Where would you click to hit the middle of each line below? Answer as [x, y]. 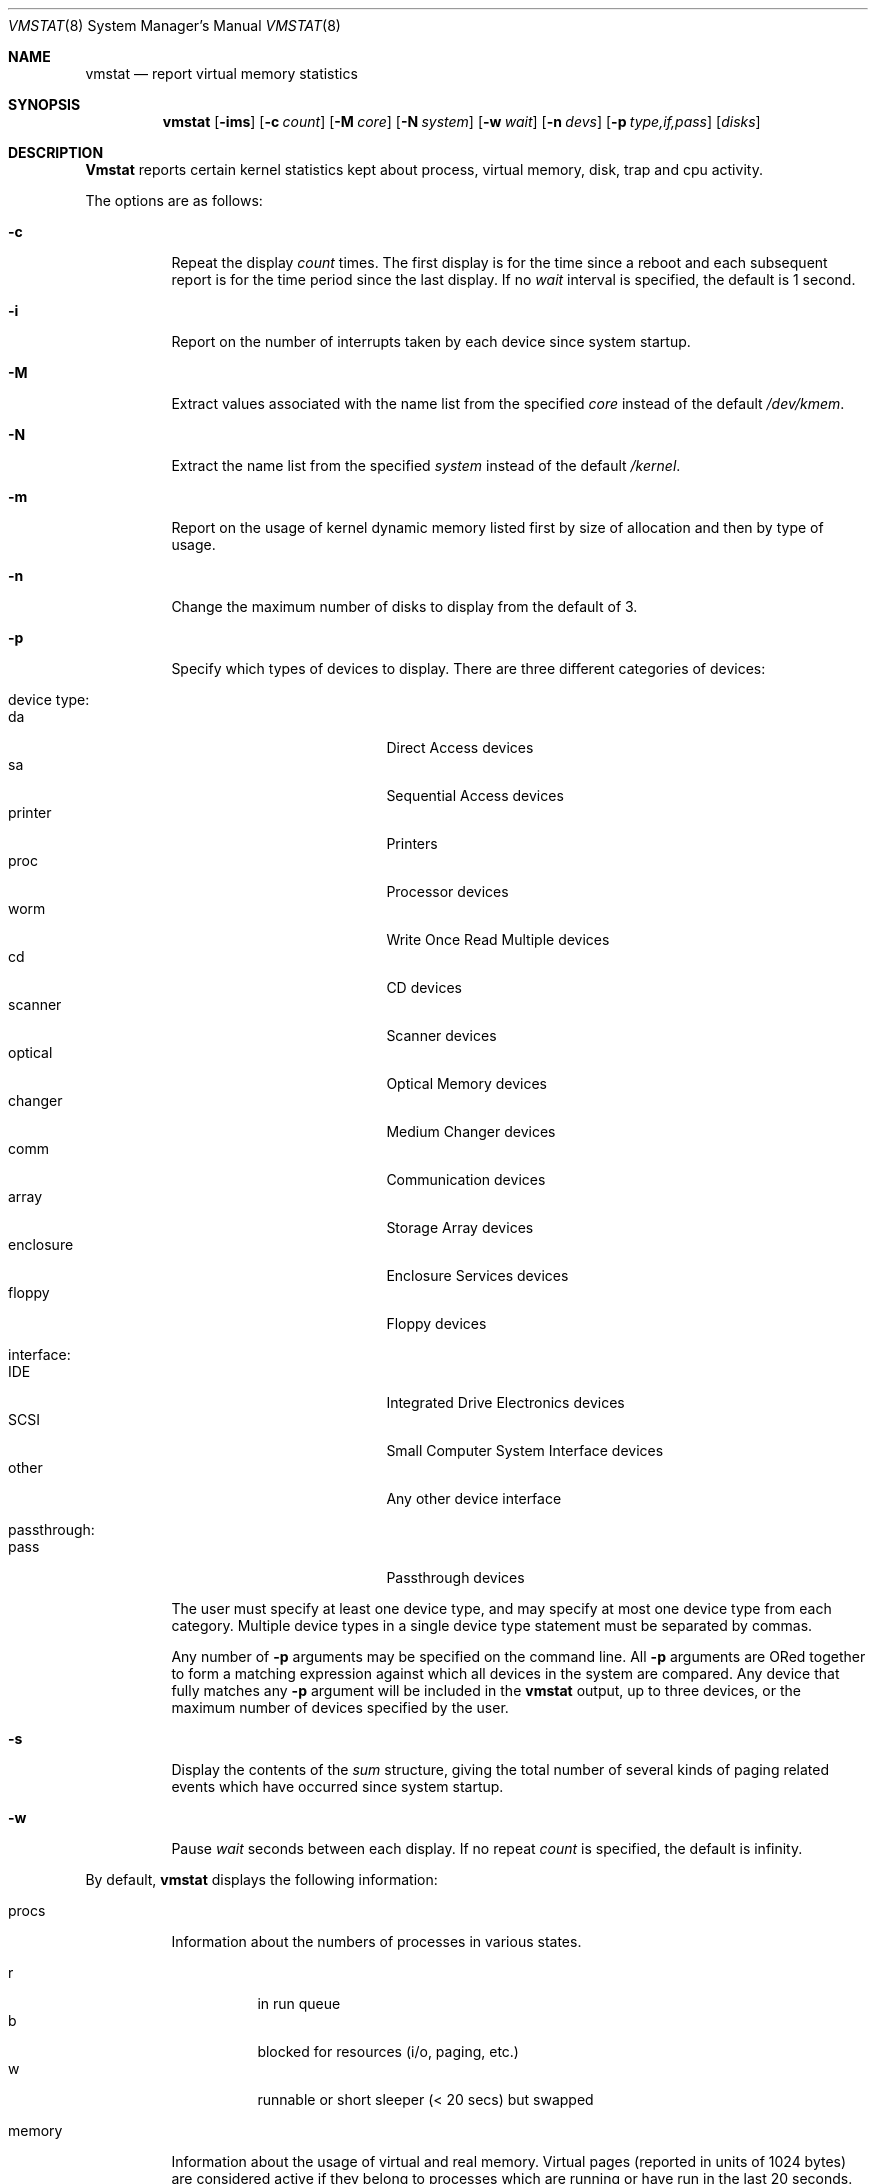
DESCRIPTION [56, 152]
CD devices [424, 987]
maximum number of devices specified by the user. [340, 1707]
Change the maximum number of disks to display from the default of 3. [404, 606]
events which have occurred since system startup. [337, 1786]
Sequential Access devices [475, 795]
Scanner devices [441, 1035]
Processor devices [447, 891]
